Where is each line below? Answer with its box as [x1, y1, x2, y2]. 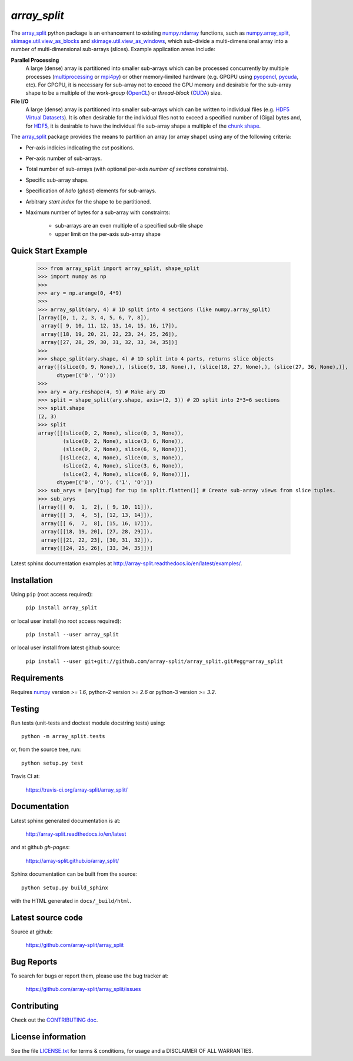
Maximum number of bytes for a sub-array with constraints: [25, 209, 171, 216]
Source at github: [11, 928, 53, 935]
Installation [11, 575, 53, 585]
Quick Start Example [11, 246, 88, 256]
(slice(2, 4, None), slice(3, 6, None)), [62, 462, 184, 469]
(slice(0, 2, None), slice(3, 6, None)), [62, 438, 184, 444]
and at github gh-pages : [11, 844, 70, 851]
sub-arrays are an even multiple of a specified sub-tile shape [55, 222, 203, 229]
